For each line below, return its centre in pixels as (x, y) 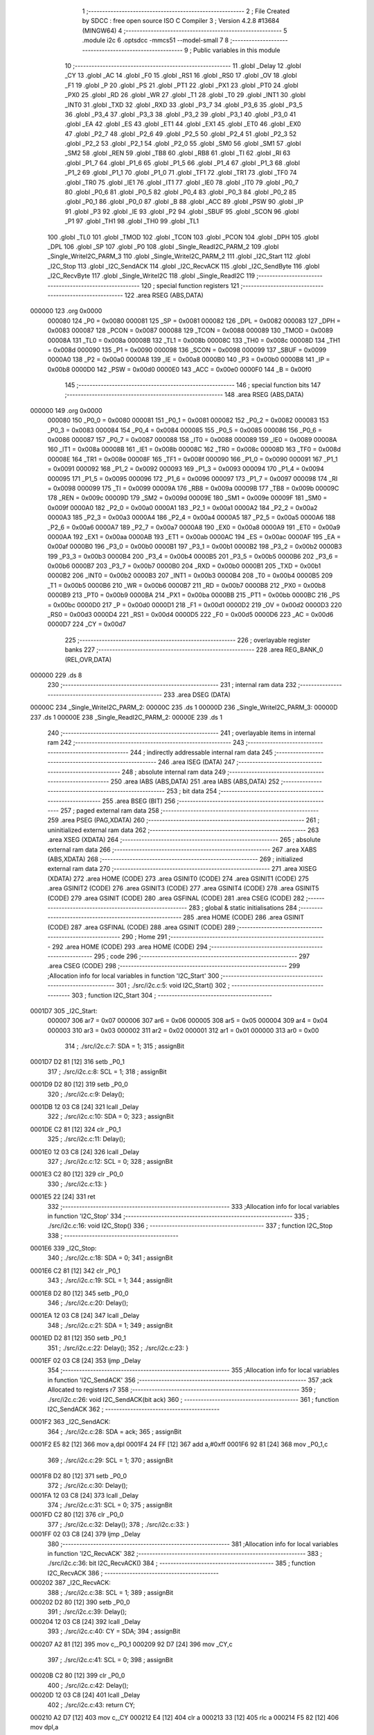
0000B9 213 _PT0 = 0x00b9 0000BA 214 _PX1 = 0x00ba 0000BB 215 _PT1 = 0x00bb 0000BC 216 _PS (194, 595)
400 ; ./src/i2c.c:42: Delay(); (88, 1685)
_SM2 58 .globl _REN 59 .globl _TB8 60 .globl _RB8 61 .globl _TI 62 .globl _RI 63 (178, 153)
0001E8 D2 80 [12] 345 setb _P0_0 (79, 1293)
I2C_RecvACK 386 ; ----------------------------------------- (133, 1573)
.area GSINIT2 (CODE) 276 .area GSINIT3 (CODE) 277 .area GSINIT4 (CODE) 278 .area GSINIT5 (183, 888)
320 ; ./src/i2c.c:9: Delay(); (86, 1094)
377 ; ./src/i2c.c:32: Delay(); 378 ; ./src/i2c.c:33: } (118, 1524)
